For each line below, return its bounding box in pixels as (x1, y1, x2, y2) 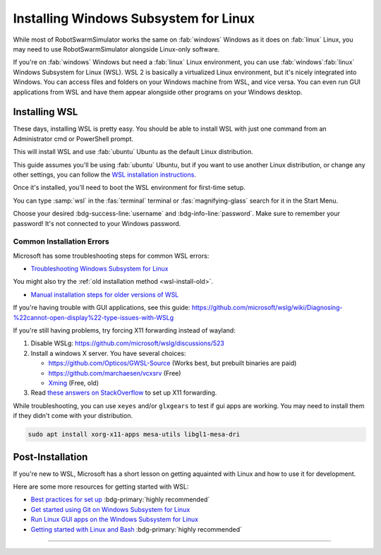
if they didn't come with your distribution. (13, 412, 133, 420)
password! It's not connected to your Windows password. (13, 219, 181, 227)
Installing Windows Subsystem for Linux (13, 11, 255, 26)
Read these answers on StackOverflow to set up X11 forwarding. (30, 388, 217, 397)
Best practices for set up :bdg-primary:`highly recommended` (30, 495, 210, 504)
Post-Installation (13, 450, 88, 462)
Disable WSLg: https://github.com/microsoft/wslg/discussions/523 (30, 339, 225, 347)
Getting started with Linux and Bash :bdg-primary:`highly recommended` (30, 525, 243, 533)
